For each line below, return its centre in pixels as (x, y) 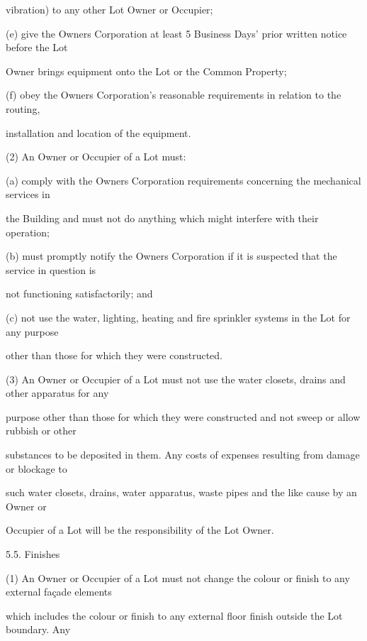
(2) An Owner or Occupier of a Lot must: (96, 157)
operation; (28, 232)
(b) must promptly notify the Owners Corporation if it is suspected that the (171, 256)
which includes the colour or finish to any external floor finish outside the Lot (174, 615)
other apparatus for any (57, 393)
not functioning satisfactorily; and (79, 294)
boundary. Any (38, 629)
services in (28, 194)
